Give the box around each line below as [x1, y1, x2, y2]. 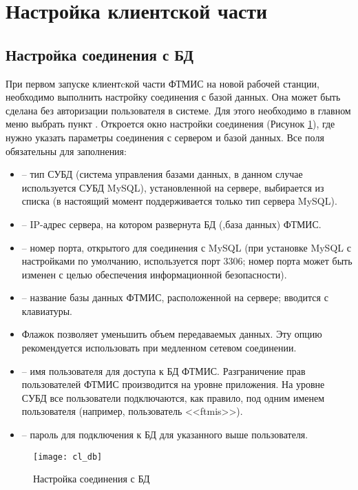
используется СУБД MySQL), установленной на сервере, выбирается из [21, 180, 324, 194]
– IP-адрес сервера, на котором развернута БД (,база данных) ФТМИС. [21, 216, 322, 231]
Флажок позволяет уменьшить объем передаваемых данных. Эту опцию [21, 327, 322, 341]
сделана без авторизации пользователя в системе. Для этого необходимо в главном [6, 103, 351, 117]
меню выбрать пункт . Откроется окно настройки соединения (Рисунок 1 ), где [6, 116, 335, 131]
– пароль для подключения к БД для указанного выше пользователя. [21, 427, 308, 442]
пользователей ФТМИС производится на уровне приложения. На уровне [21, 377, 325, 391]
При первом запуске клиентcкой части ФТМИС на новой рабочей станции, [6, 76, 319, 90]
